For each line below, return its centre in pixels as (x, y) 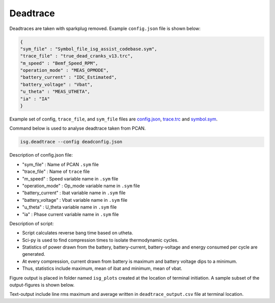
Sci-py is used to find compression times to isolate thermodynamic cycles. (100, 240)
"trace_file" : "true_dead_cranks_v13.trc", (77, 56)
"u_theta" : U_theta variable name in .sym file (70, 207)
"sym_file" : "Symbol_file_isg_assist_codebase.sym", (89, 49)
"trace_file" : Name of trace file (56, 172)
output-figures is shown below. (42, 285)
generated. (34, 254)
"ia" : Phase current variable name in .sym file (71, 214)
